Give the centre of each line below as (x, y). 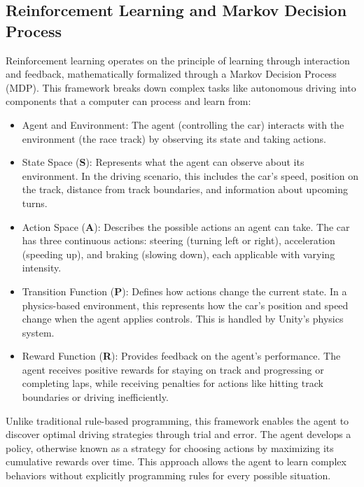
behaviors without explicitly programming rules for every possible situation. (168, 475)
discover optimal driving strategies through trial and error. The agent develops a (178, 434)
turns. (35, 203)
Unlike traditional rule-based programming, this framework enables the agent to (177, 420)
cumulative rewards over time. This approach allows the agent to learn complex (176, 461)
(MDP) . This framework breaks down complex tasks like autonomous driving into (181, 87)
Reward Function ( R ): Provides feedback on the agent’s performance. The (181, 356)
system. (38, 332)
